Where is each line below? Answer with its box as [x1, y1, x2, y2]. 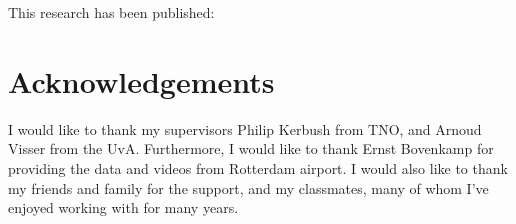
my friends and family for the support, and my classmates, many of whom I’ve [8, 177, 489, 198]
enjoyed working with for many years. [8, 197, 239, 218]
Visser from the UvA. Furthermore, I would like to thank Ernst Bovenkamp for [8, 138, 494, 159]
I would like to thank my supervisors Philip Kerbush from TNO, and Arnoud [8, 118, 482, 139]
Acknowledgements [8, 60, 275, 101]
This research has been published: [8, 2, 215, 22]
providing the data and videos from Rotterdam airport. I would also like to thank [8, 157, 508, 178]
